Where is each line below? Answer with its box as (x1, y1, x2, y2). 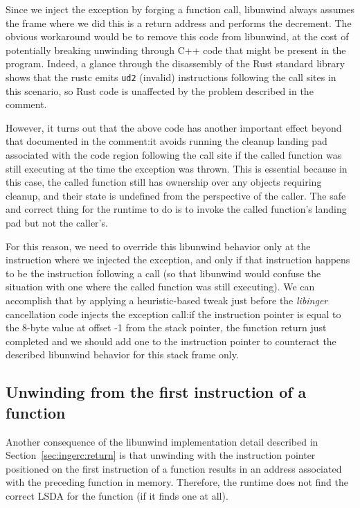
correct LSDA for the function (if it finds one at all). (6, 488, 228, 502)
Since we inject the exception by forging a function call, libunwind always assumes (6, 2, 354, 16)
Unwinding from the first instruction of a (6, 381, 307, 403)
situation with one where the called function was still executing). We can (6, 279, 315, 294)
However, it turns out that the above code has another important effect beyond (6, 120, 342, 134)
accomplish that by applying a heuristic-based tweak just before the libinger (6, 292, 328, 307)
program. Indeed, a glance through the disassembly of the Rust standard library (6, 56, 345, 71)
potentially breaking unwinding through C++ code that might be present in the (6, 42, 346, 57)
